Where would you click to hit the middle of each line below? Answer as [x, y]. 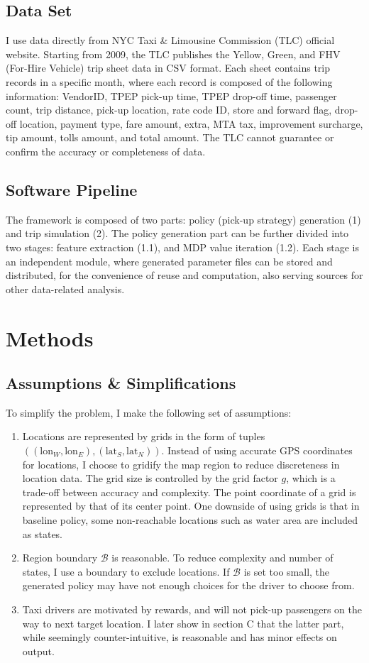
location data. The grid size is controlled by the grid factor [150, 478]
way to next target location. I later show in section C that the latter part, [183, 623]
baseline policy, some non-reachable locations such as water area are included [190, 520]
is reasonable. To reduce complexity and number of [222, 558]
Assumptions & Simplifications [121, 383]
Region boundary [60, 558]
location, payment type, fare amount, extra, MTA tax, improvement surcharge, [191, 123]
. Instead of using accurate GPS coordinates [257, 450]
